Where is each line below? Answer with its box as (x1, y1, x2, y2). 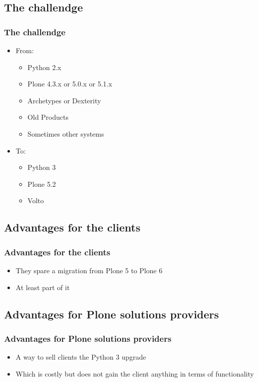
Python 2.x (27, 62, 62, 72)
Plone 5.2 (27, 178, 56, 189)
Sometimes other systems (27, 128, 104, 139)
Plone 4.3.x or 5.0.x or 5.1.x (27, 78, 112, 89)
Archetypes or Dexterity (27, 95, 101, 105)
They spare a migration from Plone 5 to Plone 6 (15, 265, 163, 275)
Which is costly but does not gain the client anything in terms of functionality (15, 368, 254, 379)
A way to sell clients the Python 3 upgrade (15, 352, 146, 362)
